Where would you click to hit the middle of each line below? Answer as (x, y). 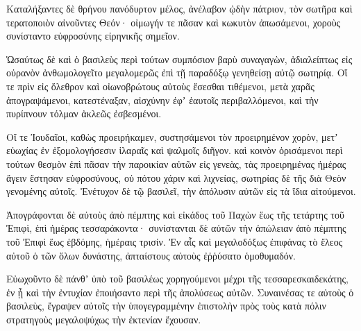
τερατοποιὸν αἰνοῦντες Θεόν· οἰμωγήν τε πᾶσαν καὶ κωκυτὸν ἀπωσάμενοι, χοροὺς (174, 22)
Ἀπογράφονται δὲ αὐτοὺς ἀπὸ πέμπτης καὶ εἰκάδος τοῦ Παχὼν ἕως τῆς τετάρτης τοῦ (175, 214)
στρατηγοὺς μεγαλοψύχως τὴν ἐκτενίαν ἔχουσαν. (104, 319)
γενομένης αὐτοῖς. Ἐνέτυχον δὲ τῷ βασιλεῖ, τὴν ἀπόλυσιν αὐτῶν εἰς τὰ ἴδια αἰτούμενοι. (181, 191)
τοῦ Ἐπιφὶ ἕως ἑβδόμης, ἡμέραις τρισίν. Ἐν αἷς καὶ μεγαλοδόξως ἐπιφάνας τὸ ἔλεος (175, 241)
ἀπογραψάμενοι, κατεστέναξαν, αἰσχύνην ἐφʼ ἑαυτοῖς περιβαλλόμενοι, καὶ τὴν (162, 100)
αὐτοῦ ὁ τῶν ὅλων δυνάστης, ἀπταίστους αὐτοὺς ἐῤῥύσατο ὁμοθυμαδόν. (151, 255)
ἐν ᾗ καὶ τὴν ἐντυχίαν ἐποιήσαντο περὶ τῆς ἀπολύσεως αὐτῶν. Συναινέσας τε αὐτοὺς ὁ (180, 292)
